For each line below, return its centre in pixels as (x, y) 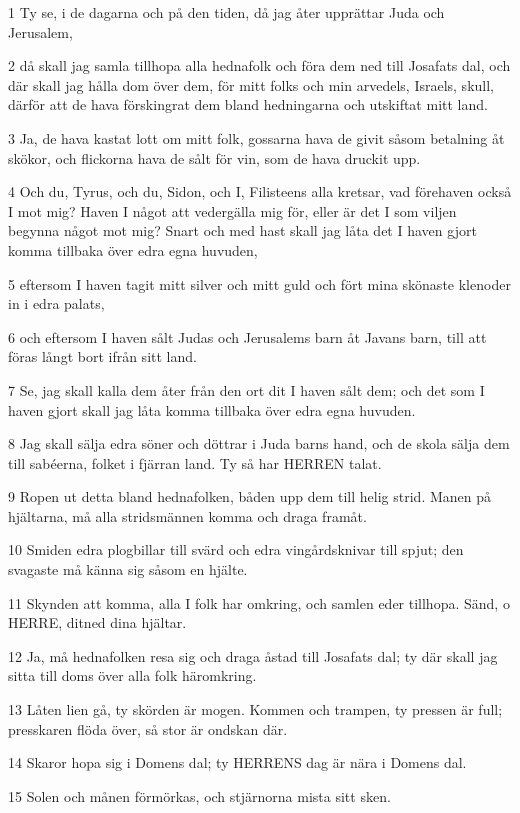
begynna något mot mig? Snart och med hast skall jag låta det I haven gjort (242, 230)
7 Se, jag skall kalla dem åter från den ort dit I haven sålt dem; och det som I (246, 389)
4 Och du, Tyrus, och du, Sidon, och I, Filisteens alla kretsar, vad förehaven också (260, 191)
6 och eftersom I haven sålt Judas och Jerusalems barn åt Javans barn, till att (247, 336)
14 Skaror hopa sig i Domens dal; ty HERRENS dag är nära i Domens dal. (237, 762)
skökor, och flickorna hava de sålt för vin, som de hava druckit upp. (214, 157)
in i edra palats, (56, 303)
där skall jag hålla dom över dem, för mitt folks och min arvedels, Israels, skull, (251, 84)
